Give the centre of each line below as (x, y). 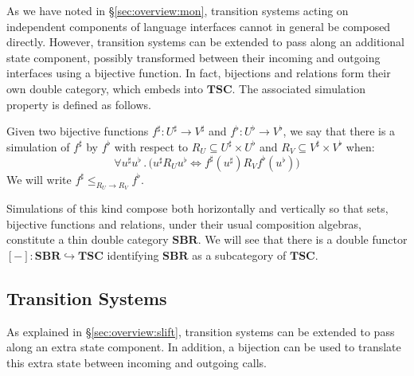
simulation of (38, 146)
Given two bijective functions (78, 131)
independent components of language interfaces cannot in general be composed (199, 26)
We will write (39, 179)
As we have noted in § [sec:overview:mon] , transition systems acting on (178, 10)
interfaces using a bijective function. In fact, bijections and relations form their (199, 73)
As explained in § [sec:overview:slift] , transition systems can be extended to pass (201, 331)
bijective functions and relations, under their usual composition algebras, (184, 223)
